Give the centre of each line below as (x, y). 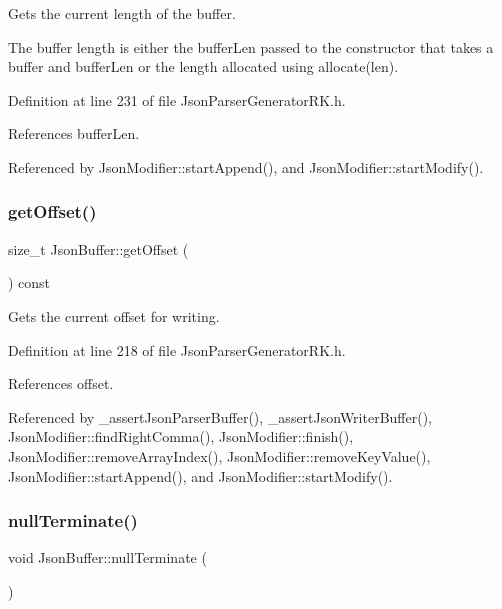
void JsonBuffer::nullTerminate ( (107, 557)
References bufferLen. (74, 133)
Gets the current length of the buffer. (122, 13)
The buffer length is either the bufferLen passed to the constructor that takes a (251, 46)
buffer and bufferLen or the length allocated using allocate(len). (203, 66)
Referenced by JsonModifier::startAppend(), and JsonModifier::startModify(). (246, 166)
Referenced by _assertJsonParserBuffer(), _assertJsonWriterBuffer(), (220, 416)
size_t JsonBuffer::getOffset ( (98, 248)
